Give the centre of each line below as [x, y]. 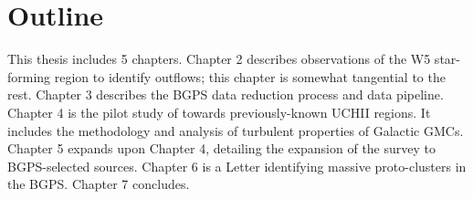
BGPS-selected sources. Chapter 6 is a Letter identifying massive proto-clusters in [237, 166]
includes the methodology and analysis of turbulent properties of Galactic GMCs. [236, 130]
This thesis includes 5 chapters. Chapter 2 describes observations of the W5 [219, 59]
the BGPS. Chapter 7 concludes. [99, 184]
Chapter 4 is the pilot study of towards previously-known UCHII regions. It [219, 112]
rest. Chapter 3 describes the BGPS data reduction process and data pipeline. [226, 94]
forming [29, 76]
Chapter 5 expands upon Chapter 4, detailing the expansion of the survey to [221, 148]
